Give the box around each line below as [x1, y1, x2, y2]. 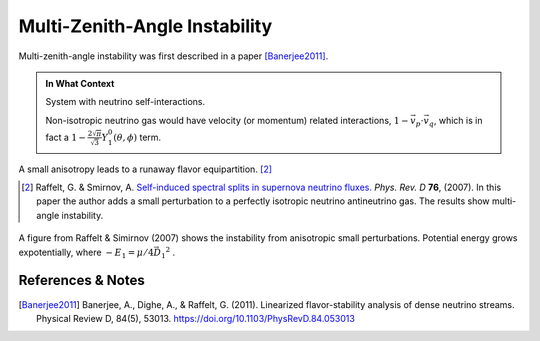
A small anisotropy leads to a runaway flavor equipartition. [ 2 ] [18, 163, 273, 175]
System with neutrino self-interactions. [45, 96, 206, 108]
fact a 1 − [45, 131, 87, 143]
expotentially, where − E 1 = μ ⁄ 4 [18, 246, 154, 260]
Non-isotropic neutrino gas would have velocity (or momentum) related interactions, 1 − [45, 114, 409, 126]
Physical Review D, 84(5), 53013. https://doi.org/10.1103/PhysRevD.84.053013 [36, 312, 355, 324]
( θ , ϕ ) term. [113, 131, 162, 143]
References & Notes [18, 272, 145, 289]
